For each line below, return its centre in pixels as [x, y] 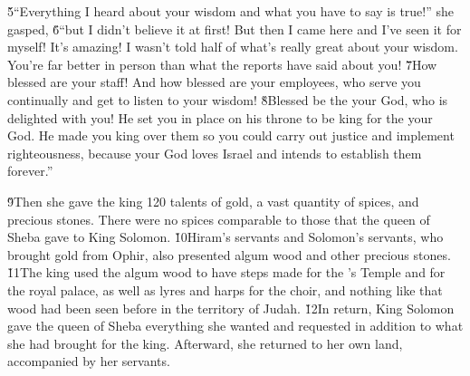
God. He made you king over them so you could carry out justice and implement [231, 135]
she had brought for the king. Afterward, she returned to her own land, [205, 343]
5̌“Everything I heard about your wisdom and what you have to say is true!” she [230, 11]
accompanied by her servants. [89, 361]
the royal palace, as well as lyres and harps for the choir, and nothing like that [225, 289]
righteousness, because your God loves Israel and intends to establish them [215, 153]
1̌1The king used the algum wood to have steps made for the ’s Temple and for [226, 272]
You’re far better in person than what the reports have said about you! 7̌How [222, 64]
